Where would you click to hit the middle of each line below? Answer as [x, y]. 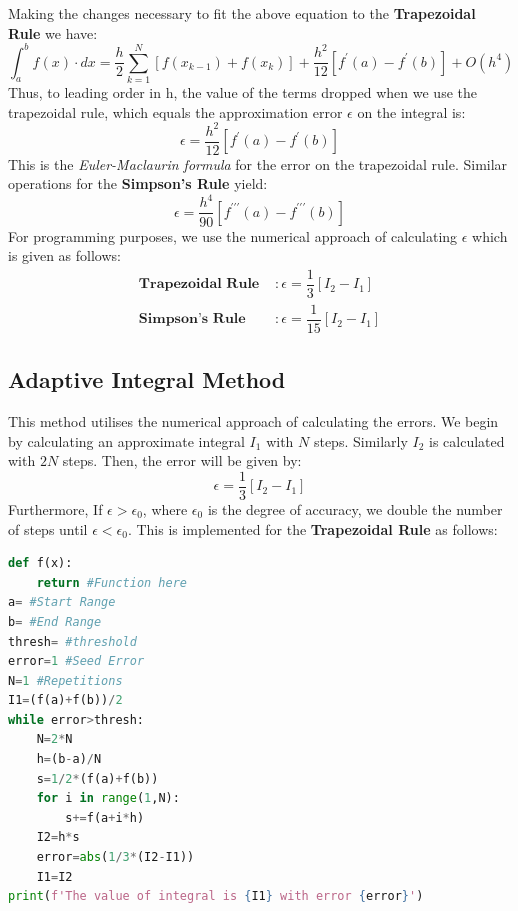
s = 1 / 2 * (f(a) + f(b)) [97, 778]
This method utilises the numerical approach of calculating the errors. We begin [253, 421]
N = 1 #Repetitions [65, 680]
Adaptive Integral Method [147, 379]
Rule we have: [53, 32]
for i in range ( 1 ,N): [108, 798]
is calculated [467, 440]
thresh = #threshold [72, 641]
